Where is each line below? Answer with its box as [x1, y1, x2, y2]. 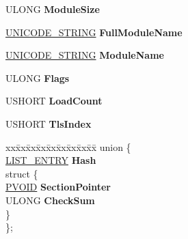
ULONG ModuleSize [5, 2, 100, 16]
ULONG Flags [5, 70, 70, 85]
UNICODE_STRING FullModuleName [5, 25, 183, 39]
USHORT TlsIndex [5, 116, 92, 130]
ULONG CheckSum [5, 193, 95, 207]
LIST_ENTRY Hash [5, 153, 96, 167]
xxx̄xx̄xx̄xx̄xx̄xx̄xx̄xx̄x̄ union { [5, 139, 131, 154]
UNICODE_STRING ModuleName [5, 48, 164, 62]
